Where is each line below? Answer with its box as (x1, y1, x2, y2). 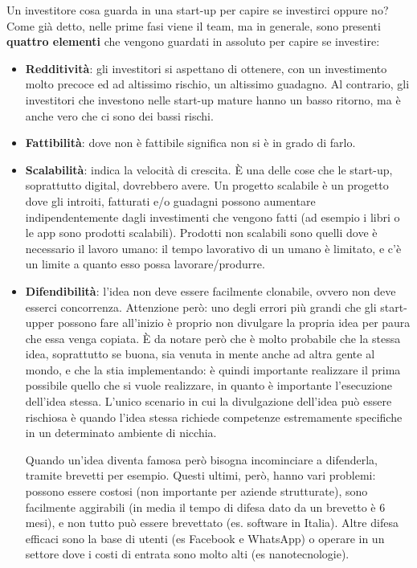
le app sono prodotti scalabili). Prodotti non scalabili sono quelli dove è (25, 224, 378, 241)
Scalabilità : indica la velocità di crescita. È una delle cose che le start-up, (25, 161, 393, 178)
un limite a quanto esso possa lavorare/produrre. (25, 255, 265, 272)
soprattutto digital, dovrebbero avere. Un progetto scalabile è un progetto (25, 177, 389, 194)
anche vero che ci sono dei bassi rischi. (25, 107, 214, 124)
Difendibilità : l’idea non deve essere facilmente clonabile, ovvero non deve (25, 282, 396, 299)
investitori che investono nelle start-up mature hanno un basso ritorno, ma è (25, 91, 401, 108)
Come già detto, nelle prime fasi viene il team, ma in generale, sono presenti (6, 17, 381, 34)
